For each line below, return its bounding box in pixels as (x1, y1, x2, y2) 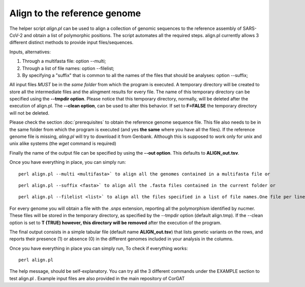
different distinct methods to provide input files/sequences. (9, 40, 134, 46)
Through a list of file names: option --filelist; (22, 65, 114, 71)
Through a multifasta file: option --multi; (22, 58, 106, 64)
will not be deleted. (9, 110, 49, 116)
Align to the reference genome (9, 8, 141, 19)
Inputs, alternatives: (9, 49, 51, 55)
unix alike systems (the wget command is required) (9, 140, 116, 147)
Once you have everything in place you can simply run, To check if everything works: (9, 245, 188, 251)
